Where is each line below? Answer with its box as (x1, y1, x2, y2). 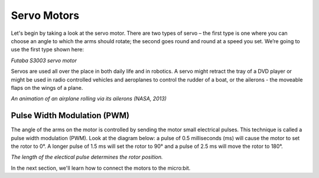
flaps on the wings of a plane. (11, 84, 83, 91)
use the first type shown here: (11, 46, 84, 53)
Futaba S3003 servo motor (11, 57, 77, 64)
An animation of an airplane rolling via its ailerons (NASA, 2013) (11, 95, 167, 102)
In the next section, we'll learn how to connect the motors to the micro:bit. (11, 164, 191, 171)
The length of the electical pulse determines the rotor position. (11, 154, 163, 161)
